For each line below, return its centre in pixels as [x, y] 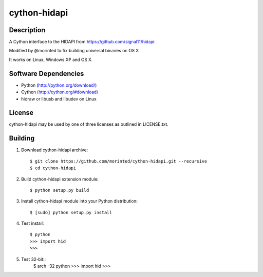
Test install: [33, 223]
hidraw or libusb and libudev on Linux [59, 99]
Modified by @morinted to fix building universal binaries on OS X [74, 51]
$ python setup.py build [59, 190]
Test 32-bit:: [34, 259]
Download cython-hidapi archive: [55, 150]
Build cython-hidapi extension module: [60, 179]
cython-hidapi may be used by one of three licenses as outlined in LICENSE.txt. [89, 124]
